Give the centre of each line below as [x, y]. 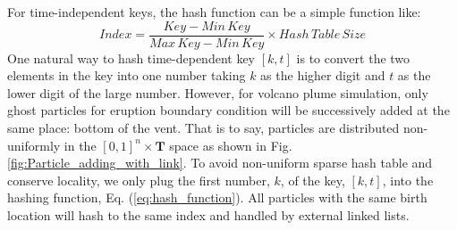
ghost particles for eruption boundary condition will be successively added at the [228, 110]
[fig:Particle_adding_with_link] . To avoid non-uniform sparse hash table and [220, 163]
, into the [408, 180]
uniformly [34, 145]
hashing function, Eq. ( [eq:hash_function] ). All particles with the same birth [217, 197]
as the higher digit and [323, 75]
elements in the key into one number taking [127, 75]
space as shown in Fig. [231, 145]
